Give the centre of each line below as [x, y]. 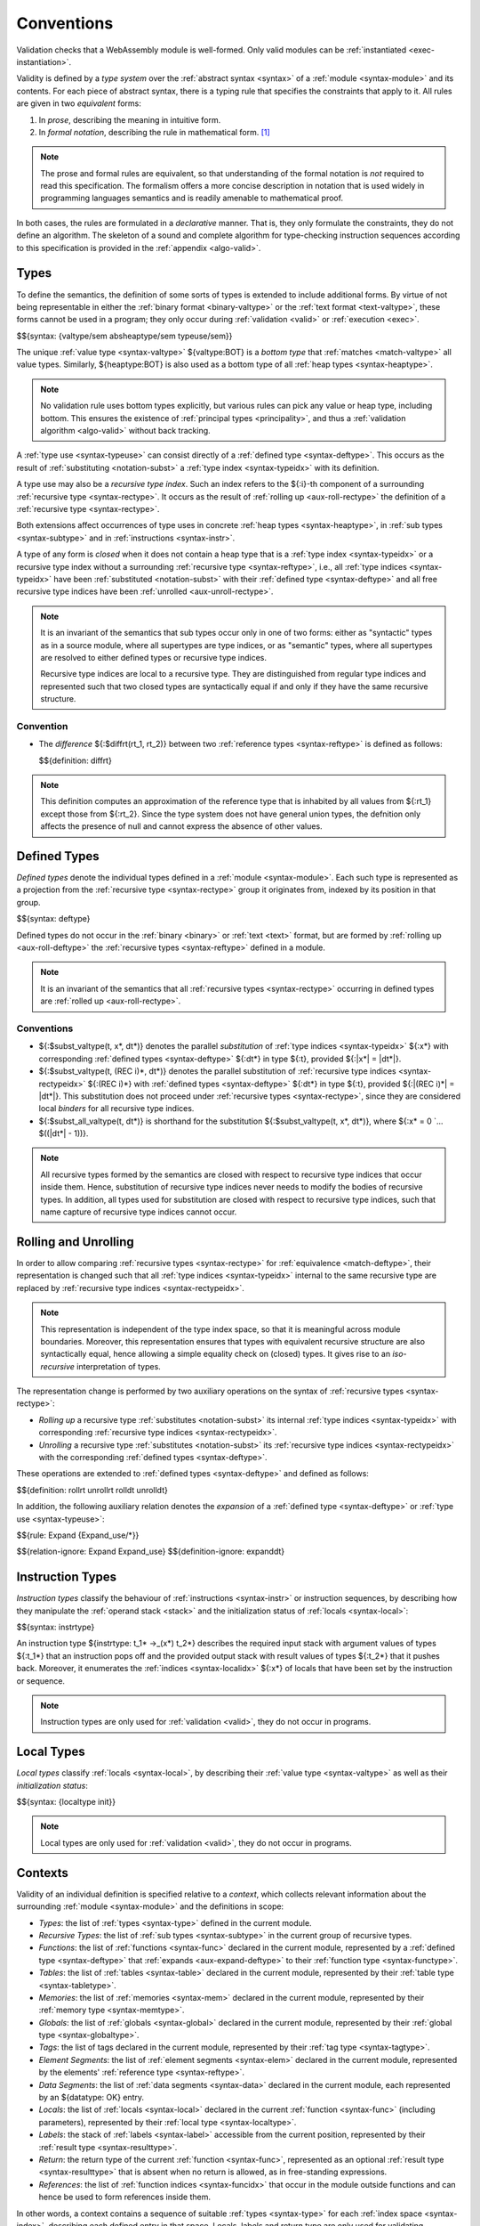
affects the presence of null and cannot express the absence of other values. [182, 826]
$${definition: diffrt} [76, 760]
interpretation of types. [119, 1366]
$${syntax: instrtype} [56, 1627]
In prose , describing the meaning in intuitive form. [130, 119]
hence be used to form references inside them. [124, 2197]
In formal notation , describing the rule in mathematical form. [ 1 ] [154, 132]
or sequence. [41, 1681]
